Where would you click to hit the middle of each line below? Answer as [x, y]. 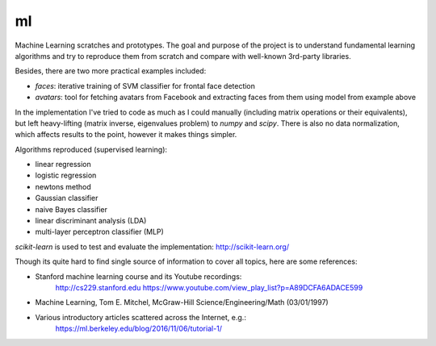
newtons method [63, 186]
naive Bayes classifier [71, 209]
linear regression [63, 165]
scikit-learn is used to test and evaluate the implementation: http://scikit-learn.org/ [152, 247]
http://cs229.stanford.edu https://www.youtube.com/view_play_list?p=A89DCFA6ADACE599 [209, 287]
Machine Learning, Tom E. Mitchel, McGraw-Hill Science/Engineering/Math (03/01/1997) [182, 302]
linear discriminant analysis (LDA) [91, 221]
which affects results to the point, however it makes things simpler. [126, 135]
